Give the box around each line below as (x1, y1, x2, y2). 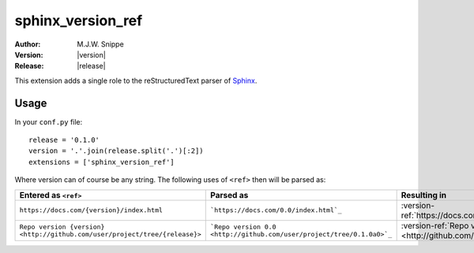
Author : (14, 39, 41, 49)
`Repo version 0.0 (210, 222, 276, 231)
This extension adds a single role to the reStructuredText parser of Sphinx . (14, 76, 258, 85)
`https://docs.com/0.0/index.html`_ (210, 206, 343, 214)
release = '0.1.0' (28, 136, 100, 145)
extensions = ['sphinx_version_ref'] (28, 158, 175, 166)
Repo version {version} (19, 222, 105, 231)
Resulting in (401, 189, 447, 200)
